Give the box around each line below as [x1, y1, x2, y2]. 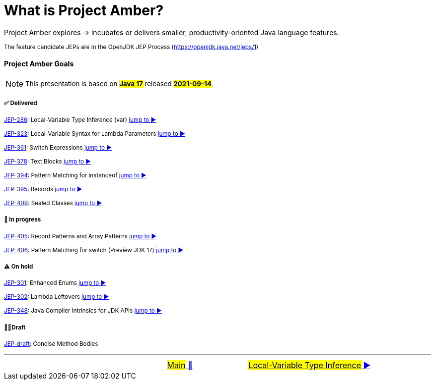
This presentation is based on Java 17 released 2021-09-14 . [25, 79, 214, 88]
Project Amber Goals [4, 59, 74, 68]
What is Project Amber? [4, 2, 164, 19]
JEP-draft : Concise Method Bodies [4, 340, 98, 348]
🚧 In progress [4, 216, 41, 223]
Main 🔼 [167, 360, 193, 371]
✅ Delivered [4, 100, 37, 107]
